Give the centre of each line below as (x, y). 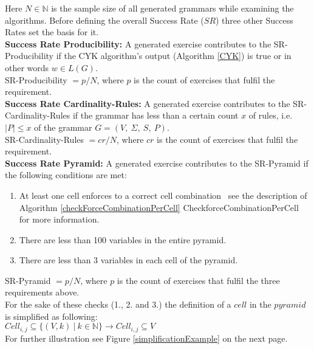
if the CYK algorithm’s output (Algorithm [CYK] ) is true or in (174, 56)
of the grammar (63, 127)
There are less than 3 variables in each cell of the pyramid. (128, 260)
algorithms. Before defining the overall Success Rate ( (104, 20)
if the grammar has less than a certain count (155, 115)
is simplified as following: (51, 316)
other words (27, 67)
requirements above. (42, 292)
